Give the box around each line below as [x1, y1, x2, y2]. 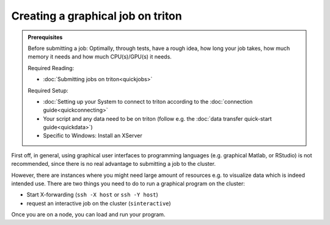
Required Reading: [28, 64, 75, 71]
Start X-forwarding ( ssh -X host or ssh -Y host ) [26, 191, 158, 198]
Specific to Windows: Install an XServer [43, 132, 143, 140]
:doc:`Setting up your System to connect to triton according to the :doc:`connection [43, 98, 253, 105]
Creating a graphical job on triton [11, 9, 183, 23]
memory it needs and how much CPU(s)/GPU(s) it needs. [28, 53, 172, 60]
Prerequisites [28, 34, 63, 41]
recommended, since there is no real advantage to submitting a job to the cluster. [11, 160, 216, 168]
